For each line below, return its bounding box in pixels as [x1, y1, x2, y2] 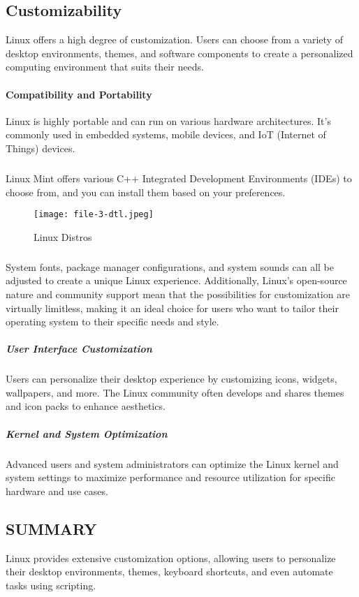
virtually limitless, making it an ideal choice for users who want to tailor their [6, 300, 339, 315]
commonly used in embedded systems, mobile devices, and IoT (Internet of [6, 127, 326, 142]
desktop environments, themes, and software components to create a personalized [6, 45, 353, 60]
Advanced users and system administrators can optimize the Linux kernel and [6, 456, 339, 471]
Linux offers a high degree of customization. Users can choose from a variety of [6, 32, 343, 47]
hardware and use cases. [6, 483, 108, 498]
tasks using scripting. [6, 577, 96, 592]
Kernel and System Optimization [6, 426, 168, 441]
